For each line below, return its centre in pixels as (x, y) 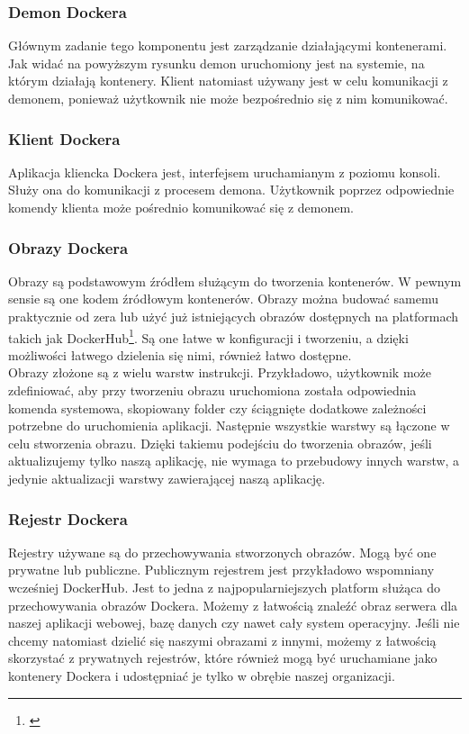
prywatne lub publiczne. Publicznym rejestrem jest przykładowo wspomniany (221, 570)
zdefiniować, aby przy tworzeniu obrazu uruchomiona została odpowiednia (212, 390)
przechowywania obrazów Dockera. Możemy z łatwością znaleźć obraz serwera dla (233, 605)
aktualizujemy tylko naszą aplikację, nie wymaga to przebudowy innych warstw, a (234, 461)
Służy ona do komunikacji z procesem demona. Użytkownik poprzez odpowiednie (231, 190)
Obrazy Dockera (68, 247)
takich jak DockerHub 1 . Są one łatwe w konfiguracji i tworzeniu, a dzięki (208, 336)
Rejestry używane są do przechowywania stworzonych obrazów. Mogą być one (222, 552)
